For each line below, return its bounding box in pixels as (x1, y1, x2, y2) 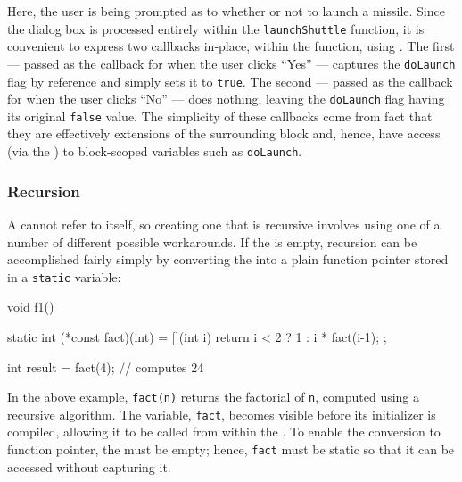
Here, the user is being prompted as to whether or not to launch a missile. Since (7, 2, 445, 20)
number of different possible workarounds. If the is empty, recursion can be (7, 232, 417, 251)
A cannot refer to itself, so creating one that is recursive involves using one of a (7, 214, 441, 233)
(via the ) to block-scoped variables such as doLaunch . (7, 142, 302, 161)
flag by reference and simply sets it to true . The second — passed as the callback (7, 71, 453, 90)
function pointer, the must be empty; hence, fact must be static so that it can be (7, 440, 455, 459)
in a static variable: (7, 267, 121, 286)
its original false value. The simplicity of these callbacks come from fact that (7, 106, 433, 125)
